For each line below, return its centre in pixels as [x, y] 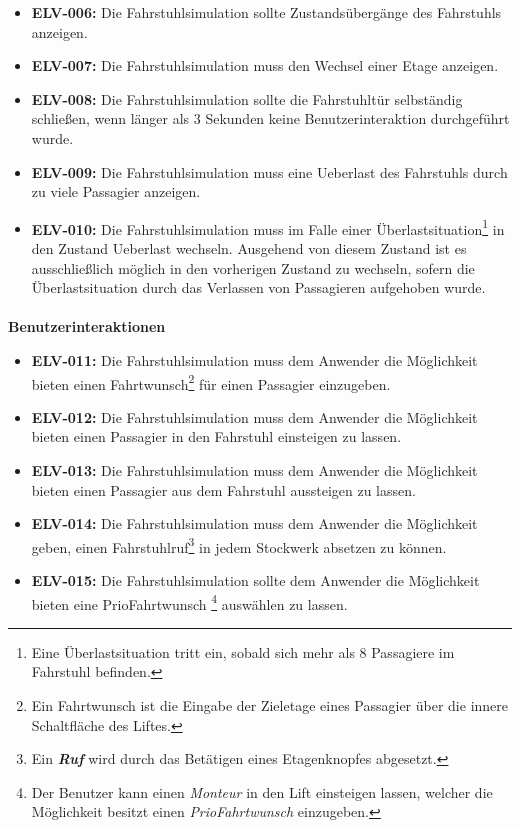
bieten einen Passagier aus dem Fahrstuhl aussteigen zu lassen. [223, 489]
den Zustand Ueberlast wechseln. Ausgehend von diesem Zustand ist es [249, 248]
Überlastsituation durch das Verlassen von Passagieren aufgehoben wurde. [258, 287]
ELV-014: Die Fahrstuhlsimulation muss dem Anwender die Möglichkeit [254, 523]
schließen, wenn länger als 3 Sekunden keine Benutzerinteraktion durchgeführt [270, 118]
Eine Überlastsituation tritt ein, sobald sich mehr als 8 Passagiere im [243, 651]
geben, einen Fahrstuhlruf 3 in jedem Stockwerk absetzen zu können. [239, 545]
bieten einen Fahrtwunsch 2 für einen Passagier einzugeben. [211, 382]
